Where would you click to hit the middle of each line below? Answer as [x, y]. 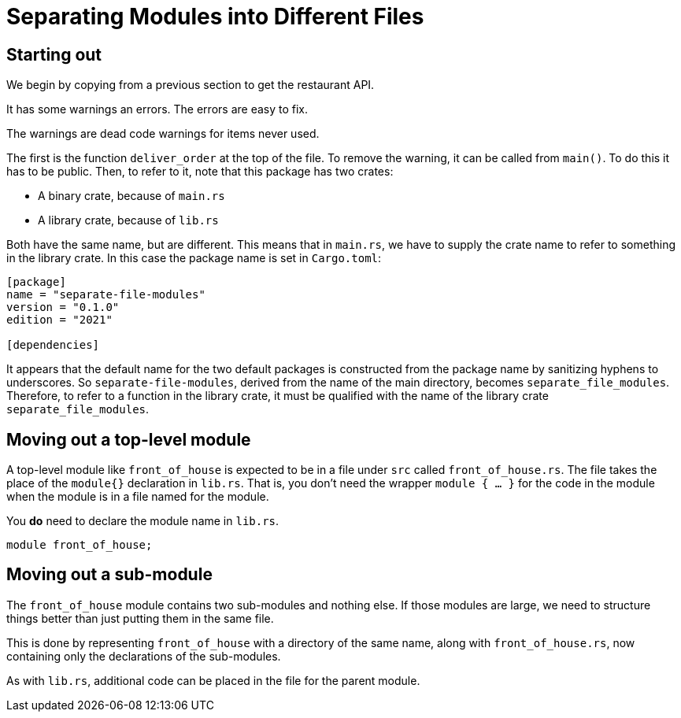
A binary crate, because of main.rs [131, 196]
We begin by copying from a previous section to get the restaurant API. [191, 85]
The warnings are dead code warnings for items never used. [163, 134]
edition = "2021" [59, 320]
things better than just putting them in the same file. [140, 618]
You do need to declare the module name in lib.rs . [143, 521]
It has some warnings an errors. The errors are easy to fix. [157, 109]
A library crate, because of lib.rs [128, 220]
